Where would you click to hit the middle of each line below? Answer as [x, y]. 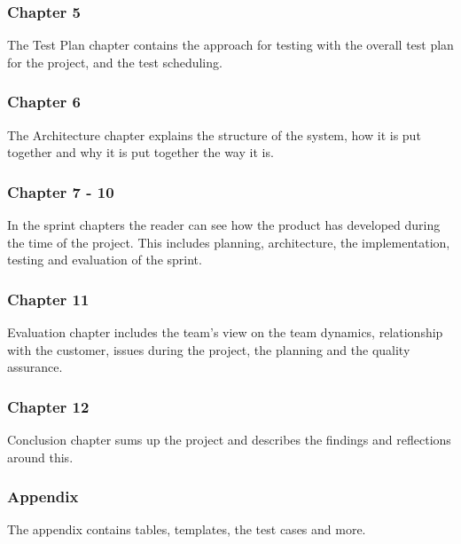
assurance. [35, 367]
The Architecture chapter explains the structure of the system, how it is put [214, 134]
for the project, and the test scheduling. [115, 62]
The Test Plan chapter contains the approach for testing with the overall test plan [230, 45]
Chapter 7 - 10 [61, 191]
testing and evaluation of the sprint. [105, 260]
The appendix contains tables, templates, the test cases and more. [187, 529]
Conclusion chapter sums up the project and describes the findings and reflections [229, 440]
